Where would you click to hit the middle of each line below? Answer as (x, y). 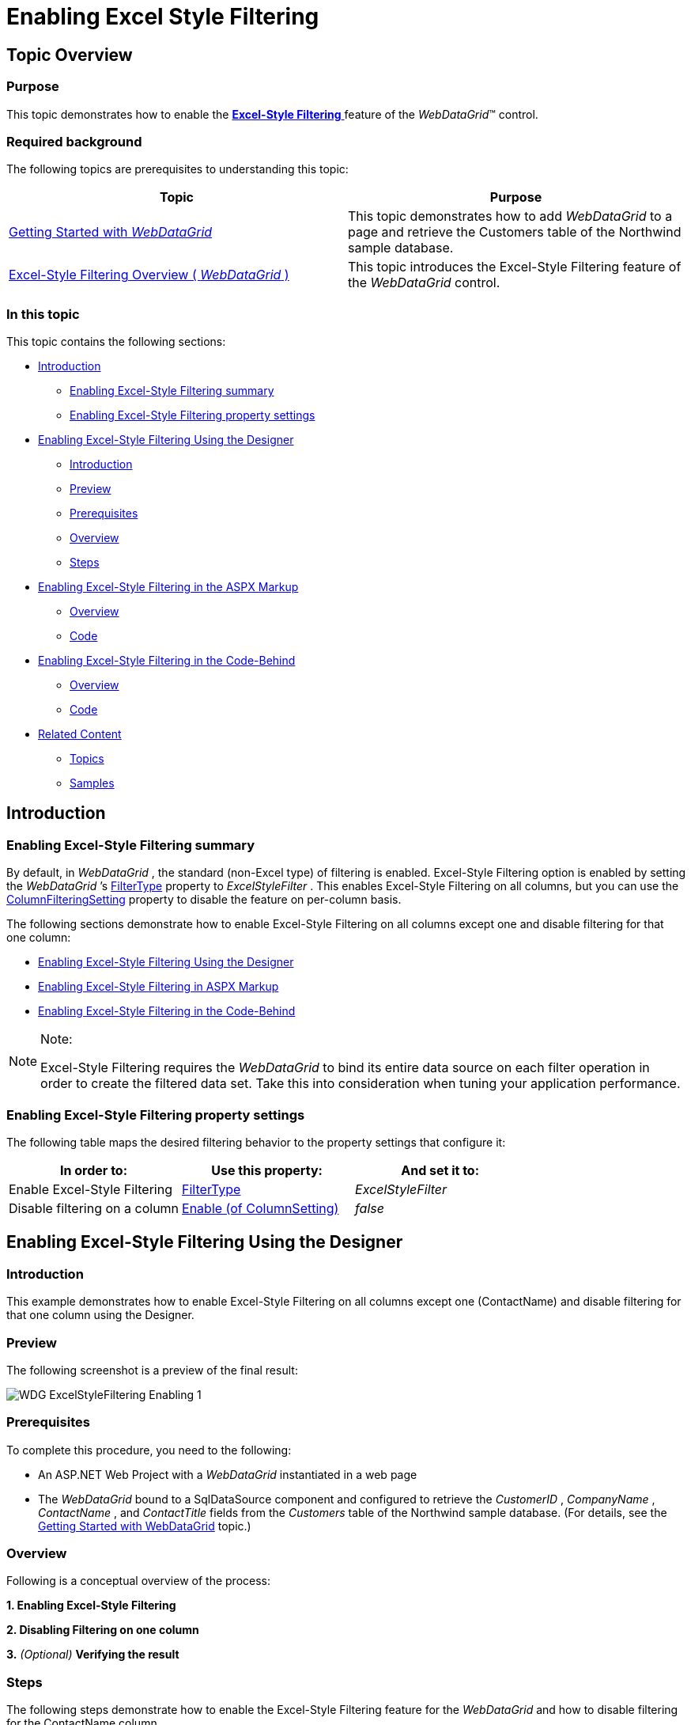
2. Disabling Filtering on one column (103, 1630)
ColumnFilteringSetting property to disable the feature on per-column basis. (204, 900)
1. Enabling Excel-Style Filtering (91, 1606)
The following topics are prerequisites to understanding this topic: (177, 169)
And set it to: (440, 1171)
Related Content (80, 734)
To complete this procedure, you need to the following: (149, 1450)
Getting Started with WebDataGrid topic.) (145, 1526)
